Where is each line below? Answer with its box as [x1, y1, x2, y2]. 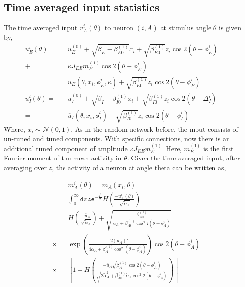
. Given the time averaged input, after [127, 153, 240, 163]
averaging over [4, 162, 47, 173]
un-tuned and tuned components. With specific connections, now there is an [4, 133, 230, 143]
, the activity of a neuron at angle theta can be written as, [52, 162, 226, 173]
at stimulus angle [160, 22, 212, 32]
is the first [203, 143, 234, 153]
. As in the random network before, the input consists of [71, 124, 238, 134]
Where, [4, 124, 25, 134]
